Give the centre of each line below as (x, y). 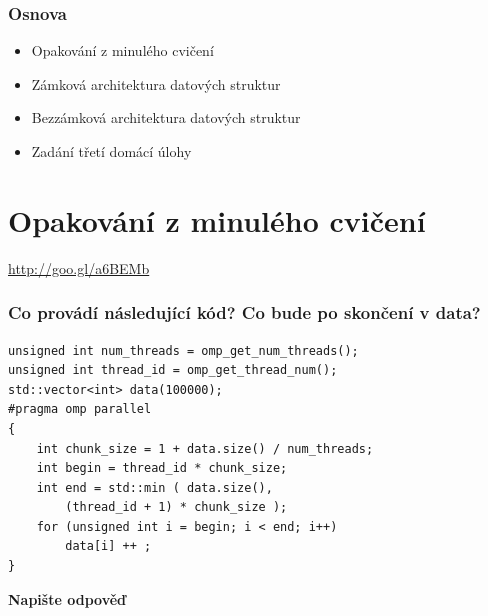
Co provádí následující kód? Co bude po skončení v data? (244, 312)
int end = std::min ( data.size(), (154, 487)
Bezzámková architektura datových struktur (166, 117)
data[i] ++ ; (108, 546)
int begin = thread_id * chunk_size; (162, 468)
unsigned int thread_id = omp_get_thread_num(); (173, 370)
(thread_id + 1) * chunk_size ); (176, 507)
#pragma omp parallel (80, 409)
